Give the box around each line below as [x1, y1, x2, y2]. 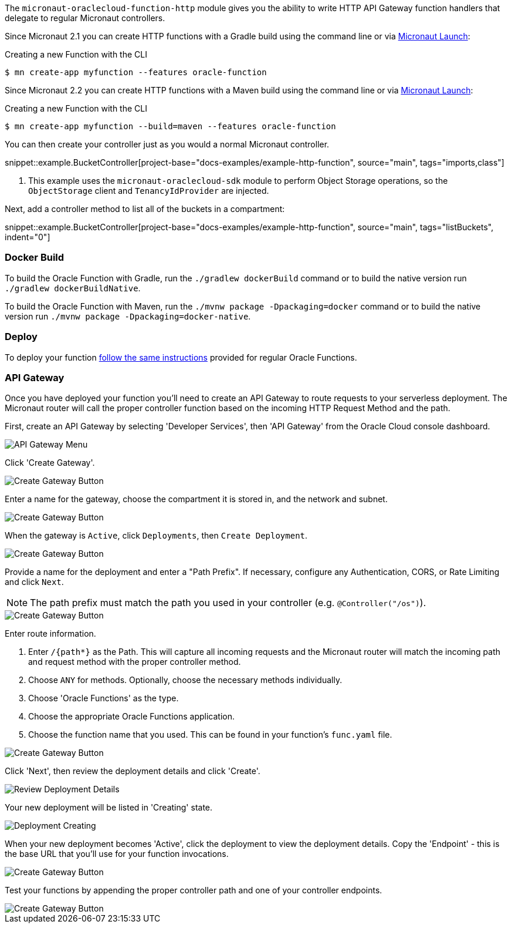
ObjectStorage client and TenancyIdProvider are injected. [28, 186, 269, 196]
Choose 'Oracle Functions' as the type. [28, 693, 179, 704]
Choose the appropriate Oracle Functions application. [28, 711, 235, 722]
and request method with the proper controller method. [28, 657, 241, 667]
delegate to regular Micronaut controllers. [5, 13, 165, 23]
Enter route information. [5, 628, 96, 639]
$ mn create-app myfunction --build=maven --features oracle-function [5, 122, 336, 131]
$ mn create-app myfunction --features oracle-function [5, 68, 267, 77]
